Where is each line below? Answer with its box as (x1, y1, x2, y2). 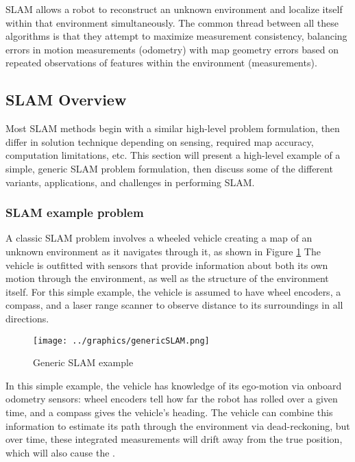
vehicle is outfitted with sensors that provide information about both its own (5, 257, 328, 272)
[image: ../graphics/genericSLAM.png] (33, 335, 210, 346)
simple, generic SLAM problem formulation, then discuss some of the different (5, 161, 333, 175)
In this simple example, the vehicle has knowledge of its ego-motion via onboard (5, 378, 342, 392)
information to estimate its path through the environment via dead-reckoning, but (5, 418, 350, 433)
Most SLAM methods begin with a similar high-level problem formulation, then (5, 121, 340, 136)
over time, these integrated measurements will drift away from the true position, (5, 432, 343, 446)
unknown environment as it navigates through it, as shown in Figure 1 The (5, 244, 321, 258)
